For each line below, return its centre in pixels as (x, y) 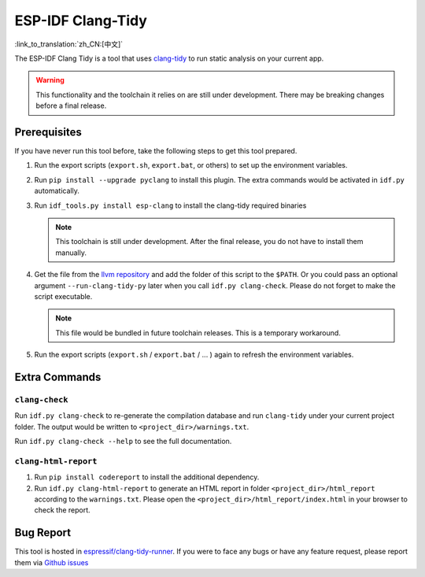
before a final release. (71, 105)
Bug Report (43, 533)
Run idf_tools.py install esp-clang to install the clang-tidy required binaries (170, 205)
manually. (71, 253)
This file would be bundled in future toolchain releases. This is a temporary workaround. (198, 333)
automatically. (57, 191)
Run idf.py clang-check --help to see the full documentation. (123, 442)
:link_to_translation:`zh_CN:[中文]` (69, 44)
